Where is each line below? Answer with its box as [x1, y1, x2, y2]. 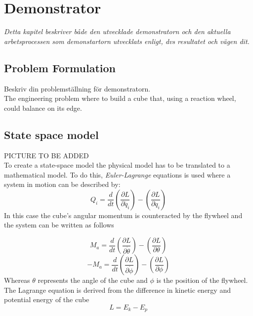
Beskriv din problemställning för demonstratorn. [4, 83, 151, 93]
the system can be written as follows [4, 220, 114, 230]
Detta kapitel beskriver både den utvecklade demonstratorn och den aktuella [4, 26, 231, 37]
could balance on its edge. [4, 102, 82, 113]
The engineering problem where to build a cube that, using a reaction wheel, [4, 93, 236, 103]
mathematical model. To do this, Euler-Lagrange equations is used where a [4, 169, 231, 180]
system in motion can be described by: [4, 179, 121, 189]
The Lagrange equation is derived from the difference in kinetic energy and [4, 284, 231, 295]
